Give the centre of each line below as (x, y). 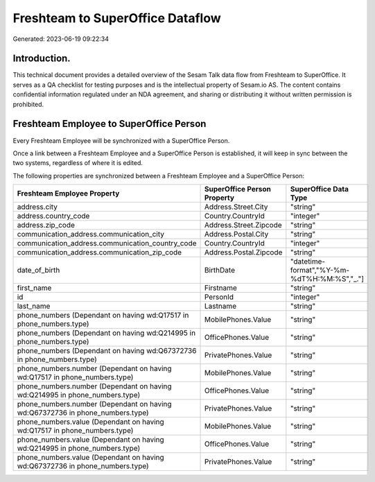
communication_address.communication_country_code (107, 243)
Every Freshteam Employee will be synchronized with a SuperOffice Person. (121, 140)
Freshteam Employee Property (68, 193)
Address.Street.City (236, 207)
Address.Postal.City (236, 234)
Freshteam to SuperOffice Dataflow (117, 18)
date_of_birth (38, 270)
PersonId (219, 297)
